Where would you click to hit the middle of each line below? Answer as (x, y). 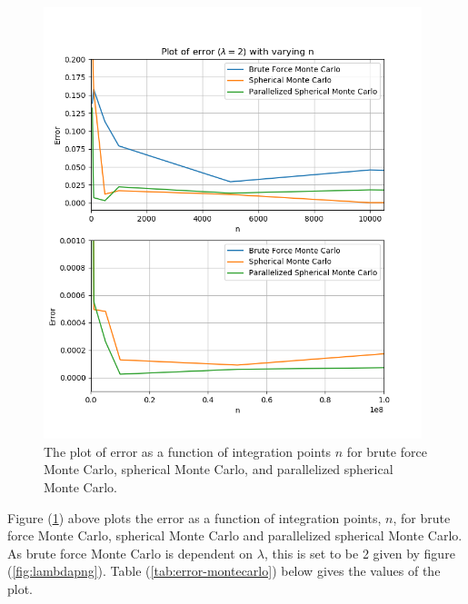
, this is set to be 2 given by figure (360, 553)
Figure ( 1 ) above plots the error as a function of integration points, (194, 517)
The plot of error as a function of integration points (188, 451)
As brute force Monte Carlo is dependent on (130, 553)
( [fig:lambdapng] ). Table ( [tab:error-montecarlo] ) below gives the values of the (224, 571)
